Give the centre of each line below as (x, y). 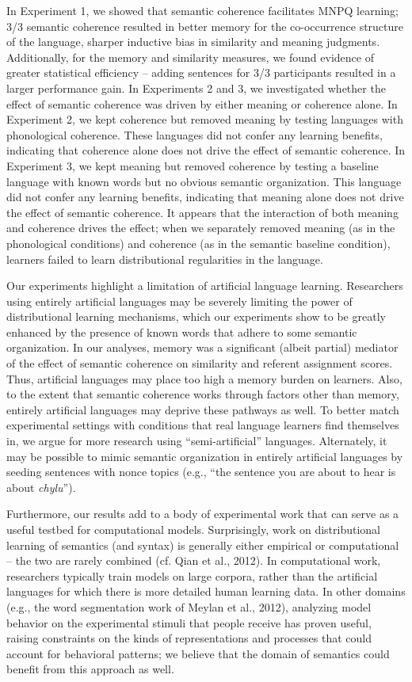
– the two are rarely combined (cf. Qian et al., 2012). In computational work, (194, 560)
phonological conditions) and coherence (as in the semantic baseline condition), (198, 243)
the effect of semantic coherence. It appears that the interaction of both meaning (202, 212)
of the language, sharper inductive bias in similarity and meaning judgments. (193, 42)
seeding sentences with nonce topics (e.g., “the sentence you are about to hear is (201, 472)
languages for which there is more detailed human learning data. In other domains (206, 591)
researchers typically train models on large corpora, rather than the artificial (192, 575)
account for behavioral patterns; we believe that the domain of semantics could (198, 653)
